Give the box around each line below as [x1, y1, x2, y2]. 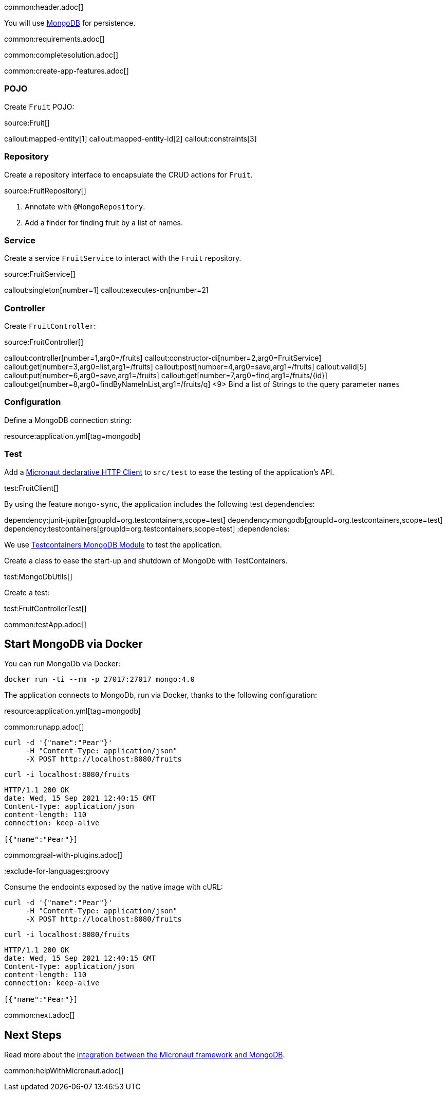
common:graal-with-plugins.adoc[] [4, 851, 123, 860]
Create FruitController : [4, 322, 96, 330]
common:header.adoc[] [4, 3, 84, 11]
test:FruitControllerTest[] [4, 604, 87, 613]
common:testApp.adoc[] [4, 620, 87, 629]
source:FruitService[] [4, 270, 76, 279]
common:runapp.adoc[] [4, 722, 84, 732]
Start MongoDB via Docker [4, 637, 143, 650]
